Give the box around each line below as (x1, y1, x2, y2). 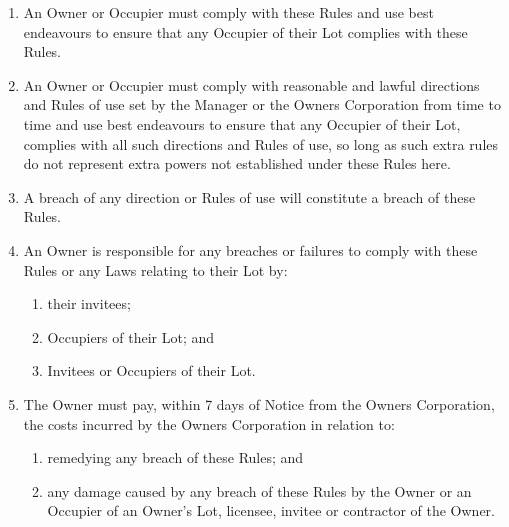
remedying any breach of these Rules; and (47, 447, 304, 468)
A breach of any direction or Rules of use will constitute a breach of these (23, 186, 476, 207)
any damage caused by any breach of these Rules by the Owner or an (47, 480, 472, 501)
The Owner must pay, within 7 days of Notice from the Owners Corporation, (23, 393, 495, 414)
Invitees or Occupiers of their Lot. (47, 360, 256, 381)
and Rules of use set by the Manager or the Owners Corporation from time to (23, 94, 501, 115)
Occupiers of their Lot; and (47, 326, 215, 347)
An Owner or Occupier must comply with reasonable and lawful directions (23, 74, 480, 95)
